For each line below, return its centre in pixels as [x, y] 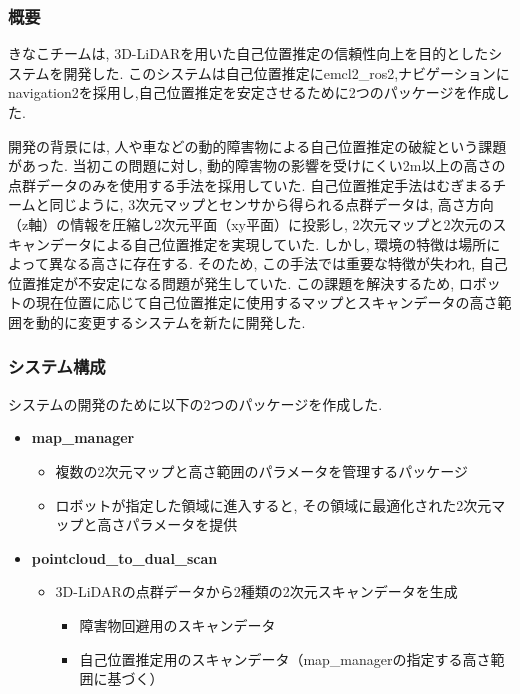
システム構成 [57, 366]
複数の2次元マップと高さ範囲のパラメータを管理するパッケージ [261, 470]
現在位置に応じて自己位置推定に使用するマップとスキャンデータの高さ [266, 302]
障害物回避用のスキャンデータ [177, 624]
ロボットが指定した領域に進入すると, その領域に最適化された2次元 [273, 504]
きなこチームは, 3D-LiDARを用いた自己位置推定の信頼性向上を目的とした [248, 53]
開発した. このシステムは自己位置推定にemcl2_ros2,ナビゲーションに [286, 72]
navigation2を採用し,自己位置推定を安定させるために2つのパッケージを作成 [252, 92]
